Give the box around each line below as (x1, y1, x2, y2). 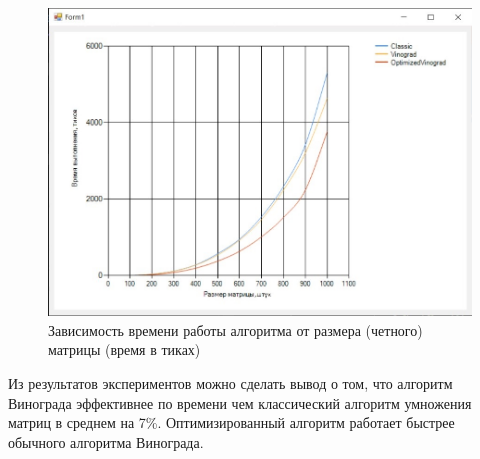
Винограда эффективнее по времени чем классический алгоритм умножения (8, 392, 472, 413)
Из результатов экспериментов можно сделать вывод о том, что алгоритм (8, 372, 453, 393)
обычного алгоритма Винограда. (8, 431, 204, 452)
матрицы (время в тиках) (48, 339, 201, 360)
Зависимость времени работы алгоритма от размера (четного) (48, 319, 423, 340)
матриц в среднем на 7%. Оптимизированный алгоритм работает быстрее (8, 412, 455, 433)
